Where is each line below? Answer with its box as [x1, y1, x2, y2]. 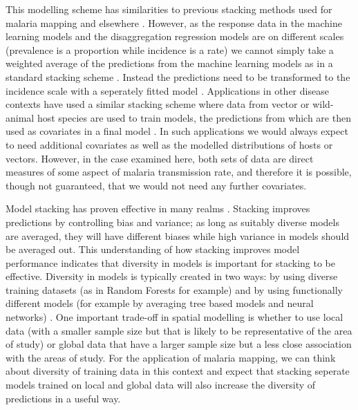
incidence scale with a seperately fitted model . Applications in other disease [6, 83, 329, 97]
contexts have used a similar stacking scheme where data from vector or [6, 97, 310, 111]
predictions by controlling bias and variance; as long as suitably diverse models [6, 214, 339, 229]
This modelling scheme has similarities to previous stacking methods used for [6, 2, 332, 16]
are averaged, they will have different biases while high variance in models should [6, 228, 350, 243]
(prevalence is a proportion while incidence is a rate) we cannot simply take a [6, 42, 334, 57]
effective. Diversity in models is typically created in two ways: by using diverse [6, 269, 338, 283]
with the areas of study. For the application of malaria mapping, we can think [6, 350, 336, 364]
